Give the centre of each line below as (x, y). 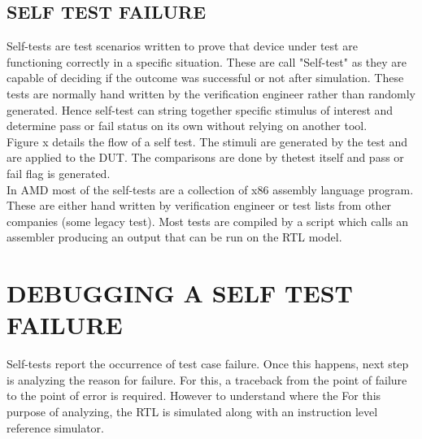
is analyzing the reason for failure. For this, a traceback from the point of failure (207, 379)
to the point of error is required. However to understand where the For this (194, 396)
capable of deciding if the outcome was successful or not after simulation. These (205, 78)
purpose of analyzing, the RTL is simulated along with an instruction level (192, 412)
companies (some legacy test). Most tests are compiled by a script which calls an (208, 221)
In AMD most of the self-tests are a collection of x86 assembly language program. (210, 189)
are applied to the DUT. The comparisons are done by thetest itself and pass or (205, 157)
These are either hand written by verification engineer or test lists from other (199, 205)
